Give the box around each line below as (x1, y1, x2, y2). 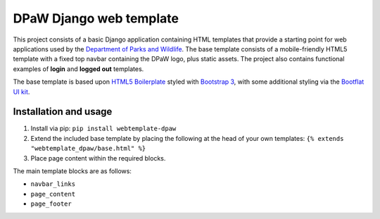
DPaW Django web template (13, 11, 179, 26)
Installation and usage (13, 106, 113, 118)
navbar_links (30, 180, 76, 188)
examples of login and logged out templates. (13, 64, 144, 73)
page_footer (30, 200, 72, 208)
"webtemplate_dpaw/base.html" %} (30, 144, 146, 153)
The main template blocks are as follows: (13, 166, 132, 175)
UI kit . (13, 87, 30, 96)
